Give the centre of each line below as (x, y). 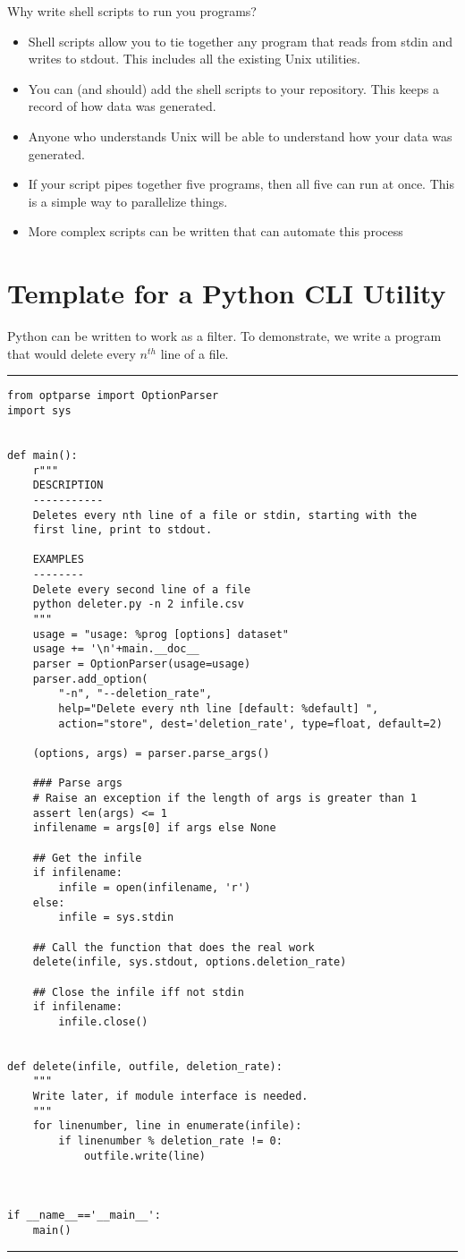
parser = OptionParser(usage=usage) (142, 664)
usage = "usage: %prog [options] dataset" (161, 634)
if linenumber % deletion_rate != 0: (170, 1141)
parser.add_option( (90, 679)
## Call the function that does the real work (173, 947)
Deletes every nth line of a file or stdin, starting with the (225, 515)
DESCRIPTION (68, 485)
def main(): (42, 455)
